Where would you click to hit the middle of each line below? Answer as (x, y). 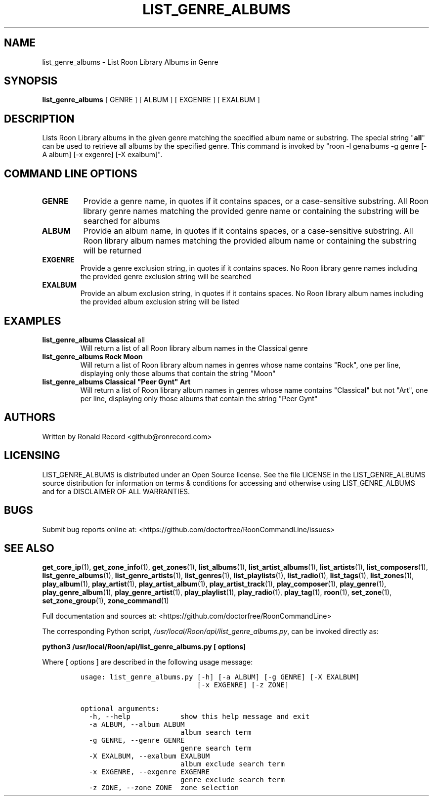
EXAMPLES (33, 321)
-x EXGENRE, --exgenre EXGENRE (149, 772)
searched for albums (122, 221)
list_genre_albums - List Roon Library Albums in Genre (130, 62)
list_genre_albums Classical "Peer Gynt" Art (116, 381)
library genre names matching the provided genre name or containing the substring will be (251, 211)
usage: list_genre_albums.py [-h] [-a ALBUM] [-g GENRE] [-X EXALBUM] (220, 677)
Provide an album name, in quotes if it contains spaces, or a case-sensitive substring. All (248, 231)
